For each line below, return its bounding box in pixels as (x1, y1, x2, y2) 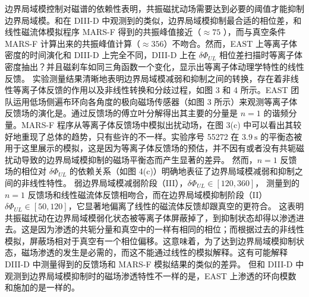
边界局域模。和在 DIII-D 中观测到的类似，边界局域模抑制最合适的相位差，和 (5, 14, 302, 26)
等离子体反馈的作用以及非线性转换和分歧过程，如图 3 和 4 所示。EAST (12, 84, 288, 96)
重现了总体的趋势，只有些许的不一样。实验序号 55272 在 (21, 130, 239, 142)
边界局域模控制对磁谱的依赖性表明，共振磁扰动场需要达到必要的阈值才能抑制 (5, 2, 304, 14)
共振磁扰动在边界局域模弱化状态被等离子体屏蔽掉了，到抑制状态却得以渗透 (5, 211, 296, 223)
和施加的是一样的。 (5, 281, 80, 293)
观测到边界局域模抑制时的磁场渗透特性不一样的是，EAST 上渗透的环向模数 (5, 269, 297, 282)
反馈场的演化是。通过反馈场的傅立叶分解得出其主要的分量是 (5, 107, 238, 119)
